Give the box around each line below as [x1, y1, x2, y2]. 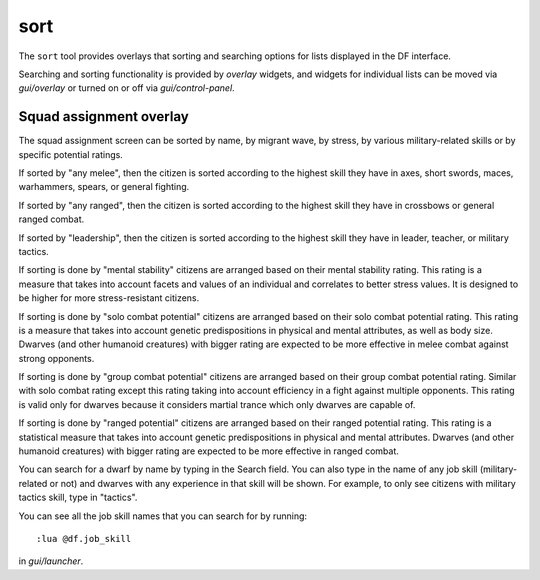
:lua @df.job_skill [36, 533, 132, 544]
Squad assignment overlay [18, 108, 189, 125]
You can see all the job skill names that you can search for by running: [18, 510, 308, 522]
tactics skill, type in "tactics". [18, 491, 138, 504]
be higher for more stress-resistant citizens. [18, 292, 200, 304]
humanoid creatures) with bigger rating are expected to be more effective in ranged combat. [18, 445, 400, 457]
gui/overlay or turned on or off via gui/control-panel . [18, 82, 235, 94]
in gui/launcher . [18, 555, 84, 567]
